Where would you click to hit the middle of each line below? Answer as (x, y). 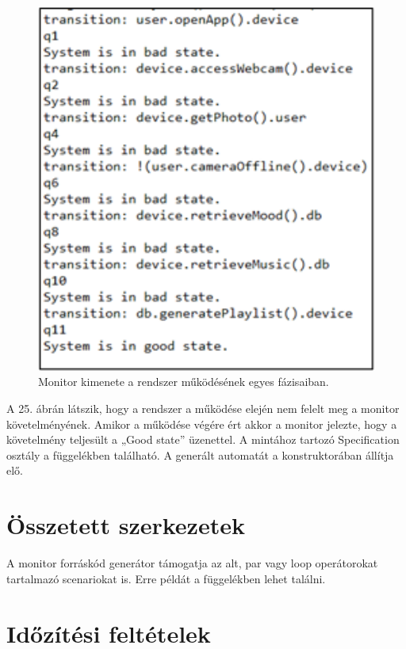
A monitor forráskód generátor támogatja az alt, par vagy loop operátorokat (192, 563)
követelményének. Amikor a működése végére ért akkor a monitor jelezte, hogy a (202, 424)
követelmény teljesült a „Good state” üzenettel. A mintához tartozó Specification (203, 439)
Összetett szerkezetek (126, 525)
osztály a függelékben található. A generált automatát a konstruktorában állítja (200, 454)
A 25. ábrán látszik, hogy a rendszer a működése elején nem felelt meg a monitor (203, 408)
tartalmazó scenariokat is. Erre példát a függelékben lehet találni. (166, 578)
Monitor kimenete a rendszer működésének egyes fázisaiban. (184, 382)
